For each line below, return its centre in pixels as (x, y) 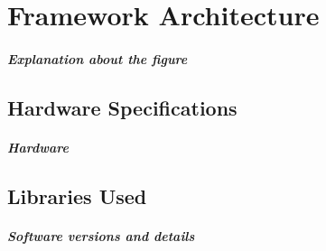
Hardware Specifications (122, 107)
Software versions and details (101, 235)
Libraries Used (77, 195)
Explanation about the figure (98, 58)
